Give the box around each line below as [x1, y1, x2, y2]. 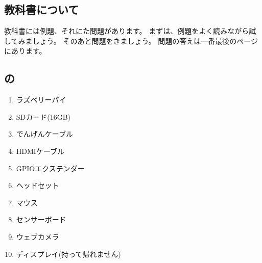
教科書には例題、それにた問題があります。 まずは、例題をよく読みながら [4, 25, 249, 36]
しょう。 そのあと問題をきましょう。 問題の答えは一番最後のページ [32, 35, 258, 46]
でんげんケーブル [16, 128, 73, 139]
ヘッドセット [16, 180, 59, 191]
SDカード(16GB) [16, 111, 71, 122]
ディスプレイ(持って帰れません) [16, 248, 121, 259]
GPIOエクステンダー [16, 163, 85, 173]
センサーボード [16, 214, 66, 225]
